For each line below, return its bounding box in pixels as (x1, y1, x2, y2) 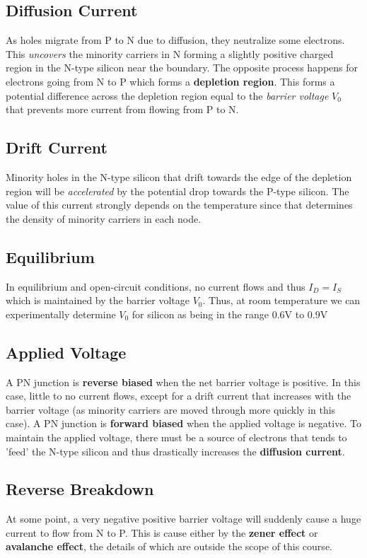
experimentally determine (6, 306, 116, 321)
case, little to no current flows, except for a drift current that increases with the (6, 388, 351, 403)
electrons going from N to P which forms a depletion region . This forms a (6, 74, 335, 88)
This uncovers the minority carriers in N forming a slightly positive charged (6, 46, 334, 61)
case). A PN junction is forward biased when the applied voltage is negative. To (6, 416, 361, 431)
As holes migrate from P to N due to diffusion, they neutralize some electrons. (6, 33, 345, 47)
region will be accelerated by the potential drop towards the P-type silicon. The (6, 183, 349, 198)
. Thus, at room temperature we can (202, 293, 361, 308)
